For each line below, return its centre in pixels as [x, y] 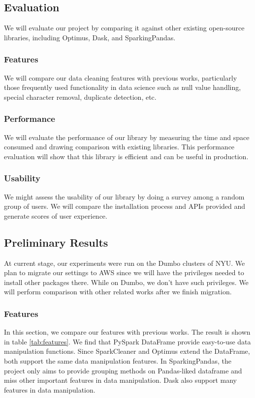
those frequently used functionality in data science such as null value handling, [123, 87]
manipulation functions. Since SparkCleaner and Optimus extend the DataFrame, [127, 351]
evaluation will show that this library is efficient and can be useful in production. [126, 156]
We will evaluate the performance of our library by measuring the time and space [127, 137]
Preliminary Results [56, 242]
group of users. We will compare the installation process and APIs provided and [125, 206]
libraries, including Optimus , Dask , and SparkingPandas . [90, 37]
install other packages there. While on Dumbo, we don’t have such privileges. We [126, 282]
